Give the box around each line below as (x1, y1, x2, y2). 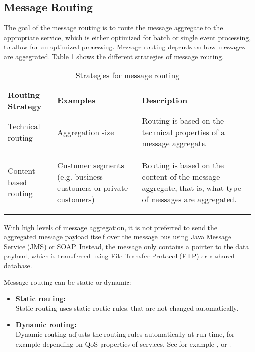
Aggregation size (57, 126, 114, 138)
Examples (57, 94, 96, 106)
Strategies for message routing (76, 69, 179, 81)
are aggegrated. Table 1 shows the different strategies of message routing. (4, 51, 224, 61)
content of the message (142, 170, 220, 182)
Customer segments (57, 159, 124, 171)
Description (142, 94, 188, 106)
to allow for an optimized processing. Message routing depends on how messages (4, 42, 245, 52)
